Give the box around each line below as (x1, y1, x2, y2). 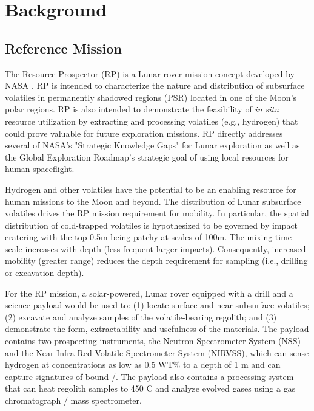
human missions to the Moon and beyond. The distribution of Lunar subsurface (5, 195, 301, 207)
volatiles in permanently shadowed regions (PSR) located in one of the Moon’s (5, 91, 297, 103)
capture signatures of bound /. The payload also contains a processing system (5, 370, 294, 382)
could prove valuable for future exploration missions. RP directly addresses (5, 126, 283, 139)
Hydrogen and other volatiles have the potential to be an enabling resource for (5, 182, 296, 195)
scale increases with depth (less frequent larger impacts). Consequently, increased (5, 242, 306, 255)
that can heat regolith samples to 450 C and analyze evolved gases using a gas (5, 382, 296, 395)
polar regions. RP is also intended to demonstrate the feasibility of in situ (5, 103, 279, 116)
